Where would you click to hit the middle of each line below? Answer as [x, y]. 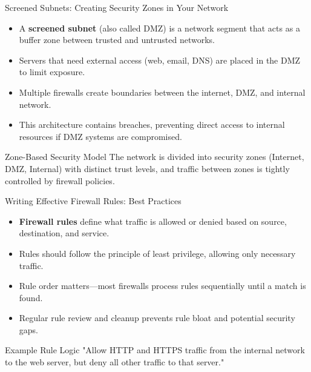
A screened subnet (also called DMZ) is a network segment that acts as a [159, 28]
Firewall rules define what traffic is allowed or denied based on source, [153, 221]
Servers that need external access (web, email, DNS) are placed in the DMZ [160, 60]
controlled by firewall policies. [60, 180]
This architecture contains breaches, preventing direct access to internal [152, 125]
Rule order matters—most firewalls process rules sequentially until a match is [162, 286]
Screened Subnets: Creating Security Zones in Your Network [117, 7]
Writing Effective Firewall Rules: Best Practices [93, 201]
